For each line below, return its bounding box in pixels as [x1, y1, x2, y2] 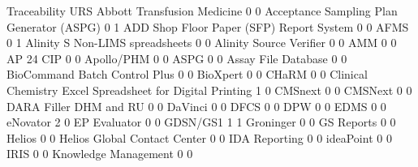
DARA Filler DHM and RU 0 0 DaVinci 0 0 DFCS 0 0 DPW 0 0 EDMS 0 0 [6, 97, 386, 114]
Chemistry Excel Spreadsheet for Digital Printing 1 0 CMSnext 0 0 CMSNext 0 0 [6, 81, 412, 98]
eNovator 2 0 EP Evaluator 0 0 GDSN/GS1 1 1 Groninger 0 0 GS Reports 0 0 [6, 113, 396, 131]
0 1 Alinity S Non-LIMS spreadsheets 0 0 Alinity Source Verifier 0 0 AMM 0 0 [6, 34, 397, 51]
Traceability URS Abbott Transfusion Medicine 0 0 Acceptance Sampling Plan [6, 2, 398, 19]
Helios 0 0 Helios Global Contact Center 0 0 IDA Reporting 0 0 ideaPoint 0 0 [6, 129, 392, 146]
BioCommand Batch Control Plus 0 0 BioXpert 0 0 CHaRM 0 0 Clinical [6, 66, 368, 83]
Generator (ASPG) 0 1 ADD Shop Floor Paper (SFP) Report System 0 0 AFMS [6, 18, 409, 35]
